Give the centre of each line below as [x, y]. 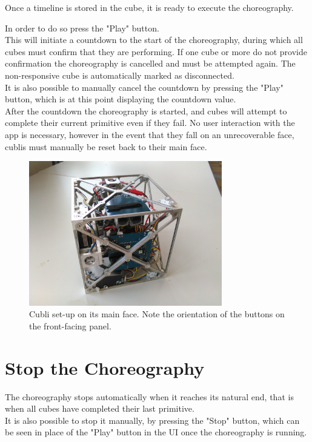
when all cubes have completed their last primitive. [100, 408]
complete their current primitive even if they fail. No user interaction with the [150, 123]
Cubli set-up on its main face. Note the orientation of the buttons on [157, 314]
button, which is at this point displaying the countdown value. [121, 99]
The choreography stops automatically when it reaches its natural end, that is [149, 396]
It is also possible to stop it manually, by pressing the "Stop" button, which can [152, 420]
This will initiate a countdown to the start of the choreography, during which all [154, 40]
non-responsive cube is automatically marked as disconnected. [120, 75]
